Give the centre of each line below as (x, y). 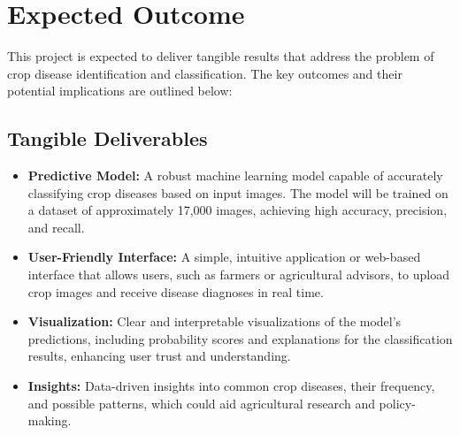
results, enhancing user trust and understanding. (159, 356)
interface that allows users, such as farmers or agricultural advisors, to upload (238, 275)
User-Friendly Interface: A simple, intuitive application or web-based (224, 257)
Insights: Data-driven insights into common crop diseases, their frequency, (231, 386)
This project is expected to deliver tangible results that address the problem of (221, 56)
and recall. (56, 227)
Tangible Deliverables (107, 138)
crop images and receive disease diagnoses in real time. (176, 291)
